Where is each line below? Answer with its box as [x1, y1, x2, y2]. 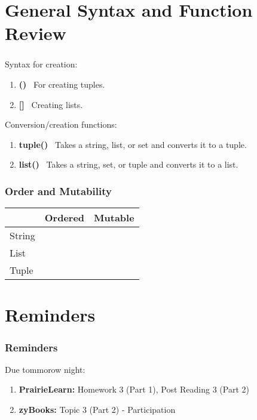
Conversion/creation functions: [5, 118, 117, 131]
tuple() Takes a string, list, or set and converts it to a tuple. [19, 138, 247, 150]
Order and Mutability [5, 183, 112, 198]
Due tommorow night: [5, 363, 85, 375]
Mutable [94, 211, 134, 225]
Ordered [44, 211, 85, 225]
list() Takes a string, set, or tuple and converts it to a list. [19, 158, 238, 171]
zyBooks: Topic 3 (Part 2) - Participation [19, 403, 176, 416]
